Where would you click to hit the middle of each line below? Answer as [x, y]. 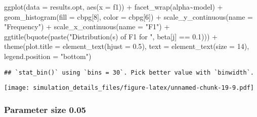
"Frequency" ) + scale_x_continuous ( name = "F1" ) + [87, 26]
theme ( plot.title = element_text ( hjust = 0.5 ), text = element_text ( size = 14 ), [127, 46]
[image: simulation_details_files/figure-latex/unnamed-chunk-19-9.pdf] [129, 88]
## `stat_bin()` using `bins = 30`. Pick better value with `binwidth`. [129, 72]
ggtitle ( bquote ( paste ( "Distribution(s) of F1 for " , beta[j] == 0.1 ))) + [111, 36]
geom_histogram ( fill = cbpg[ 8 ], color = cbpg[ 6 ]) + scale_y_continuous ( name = [128, 16]
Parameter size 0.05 [45, 109]
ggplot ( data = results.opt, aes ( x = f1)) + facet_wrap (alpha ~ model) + [114, 7]
